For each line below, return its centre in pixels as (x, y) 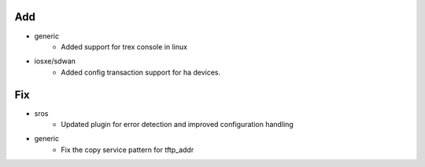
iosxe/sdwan (55, 61)
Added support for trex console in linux (124, 46)
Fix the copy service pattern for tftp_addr (128, 150)
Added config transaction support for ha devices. (141, 72)
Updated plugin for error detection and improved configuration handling (177, 124)
